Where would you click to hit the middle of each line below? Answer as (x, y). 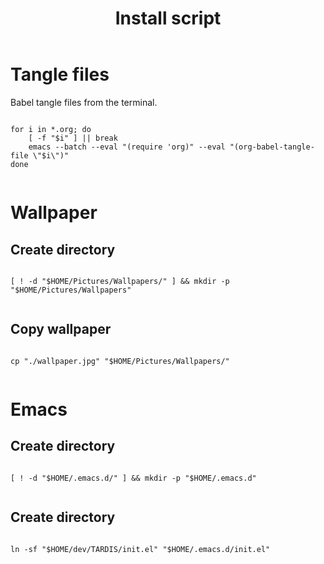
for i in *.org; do (51, 129)
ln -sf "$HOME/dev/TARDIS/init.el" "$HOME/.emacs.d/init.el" (140, 549)
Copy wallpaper (61, 329)
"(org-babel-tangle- (272, 147)
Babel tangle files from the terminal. (84, 102)
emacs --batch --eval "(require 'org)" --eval (127, 147)
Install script (168, 18)
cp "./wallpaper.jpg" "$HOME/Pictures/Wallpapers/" (120, 361)
